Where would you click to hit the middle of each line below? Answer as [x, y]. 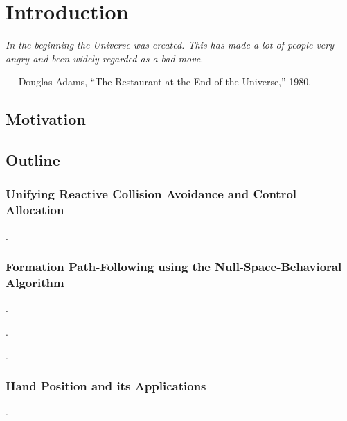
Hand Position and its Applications [106, 386]
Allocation [35, 210]
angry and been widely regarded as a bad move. [105, 58]
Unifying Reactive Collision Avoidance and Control [151, 194]
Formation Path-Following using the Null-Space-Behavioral [174, 267]
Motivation [46, 119]
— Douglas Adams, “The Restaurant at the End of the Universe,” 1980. [159, 81]
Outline [33, 160]
